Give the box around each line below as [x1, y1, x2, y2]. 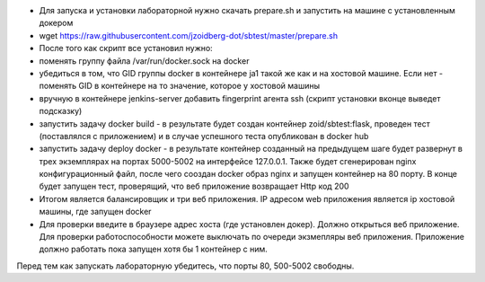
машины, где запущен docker [39, 207, 152, 217]
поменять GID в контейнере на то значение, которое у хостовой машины [39, 81, 321, 92]
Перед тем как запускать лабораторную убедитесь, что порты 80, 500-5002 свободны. [16, 260, 355, 271]
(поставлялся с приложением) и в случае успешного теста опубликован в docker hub [39, 130, 369, 141]
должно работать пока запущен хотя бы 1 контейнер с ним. [39, 243, 269, 255]
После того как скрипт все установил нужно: [39, 43, 213, 54]
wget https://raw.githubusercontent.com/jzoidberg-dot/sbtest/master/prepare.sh [39, 30, 339, 40]
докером [39, 18, 74, 29]
